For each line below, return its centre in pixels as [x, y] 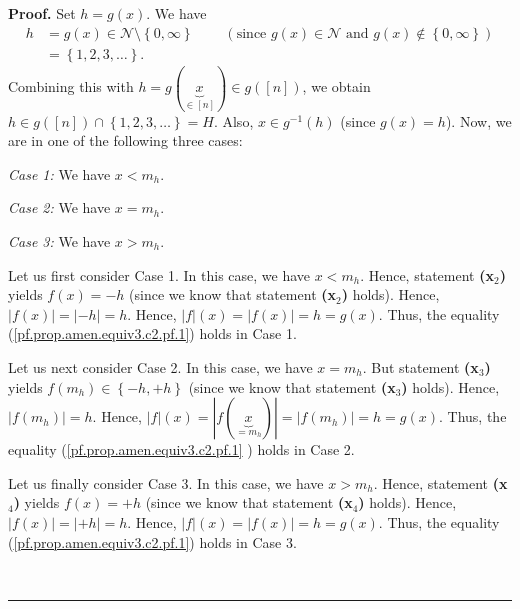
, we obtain [336, 86]
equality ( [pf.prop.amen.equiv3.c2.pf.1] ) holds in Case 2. [181, 449]
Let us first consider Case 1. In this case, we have [159, 274]
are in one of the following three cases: [125, 140]
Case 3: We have [59, 240]
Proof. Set [42, 13]
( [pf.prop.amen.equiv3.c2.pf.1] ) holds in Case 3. [152, 541]
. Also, [233, 120]
